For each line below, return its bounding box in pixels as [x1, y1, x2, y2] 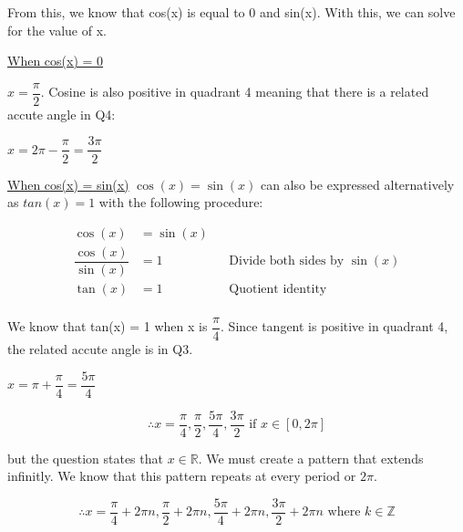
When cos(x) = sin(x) [7, 174, 129, 193]
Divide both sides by [229, 255, 345, 268]
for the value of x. [7, 20, 107, 39]
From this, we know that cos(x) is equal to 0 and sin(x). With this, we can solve [7, 3, 456, 21]
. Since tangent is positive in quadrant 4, [221, 317, 448, 336]
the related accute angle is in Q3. [7, 339, 193, 358]
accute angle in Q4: [7, 104, 116, 123]
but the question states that [7, 448, 163, 467]
